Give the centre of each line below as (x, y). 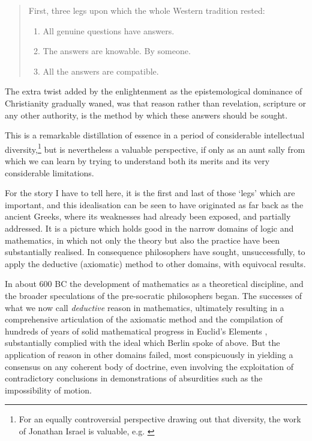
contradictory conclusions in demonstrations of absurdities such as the (134, 378)
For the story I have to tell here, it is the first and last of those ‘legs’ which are (150, 193)
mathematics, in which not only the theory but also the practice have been (142, 240)
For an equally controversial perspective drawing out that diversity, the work (160, 419)
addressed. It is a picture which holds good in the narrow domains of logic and (149, 228)
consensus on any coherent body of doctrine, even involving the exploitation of (149, 366)
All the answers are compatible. (101, 71)
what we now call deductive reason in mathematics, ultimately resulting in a (145, 307)
